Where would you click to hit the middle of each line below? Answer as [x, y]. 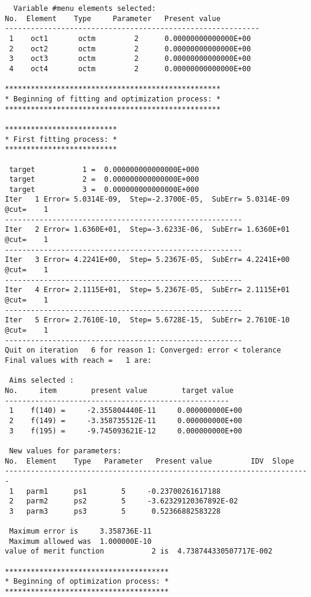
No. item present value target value [119, 390]
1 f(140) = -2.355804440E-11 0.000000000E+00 [126, 411]
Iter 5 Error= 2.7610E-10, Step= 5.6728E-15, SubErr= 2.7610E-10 [147, 320]
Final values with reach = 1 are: [78, 360]
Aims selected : [42, 381]
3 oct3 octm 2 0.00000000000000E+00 [130, 59]
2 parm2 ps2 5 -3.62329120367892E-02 [124, 501]
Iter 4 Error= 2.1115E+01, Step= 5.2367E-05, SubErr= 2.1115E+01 [147, 290]
